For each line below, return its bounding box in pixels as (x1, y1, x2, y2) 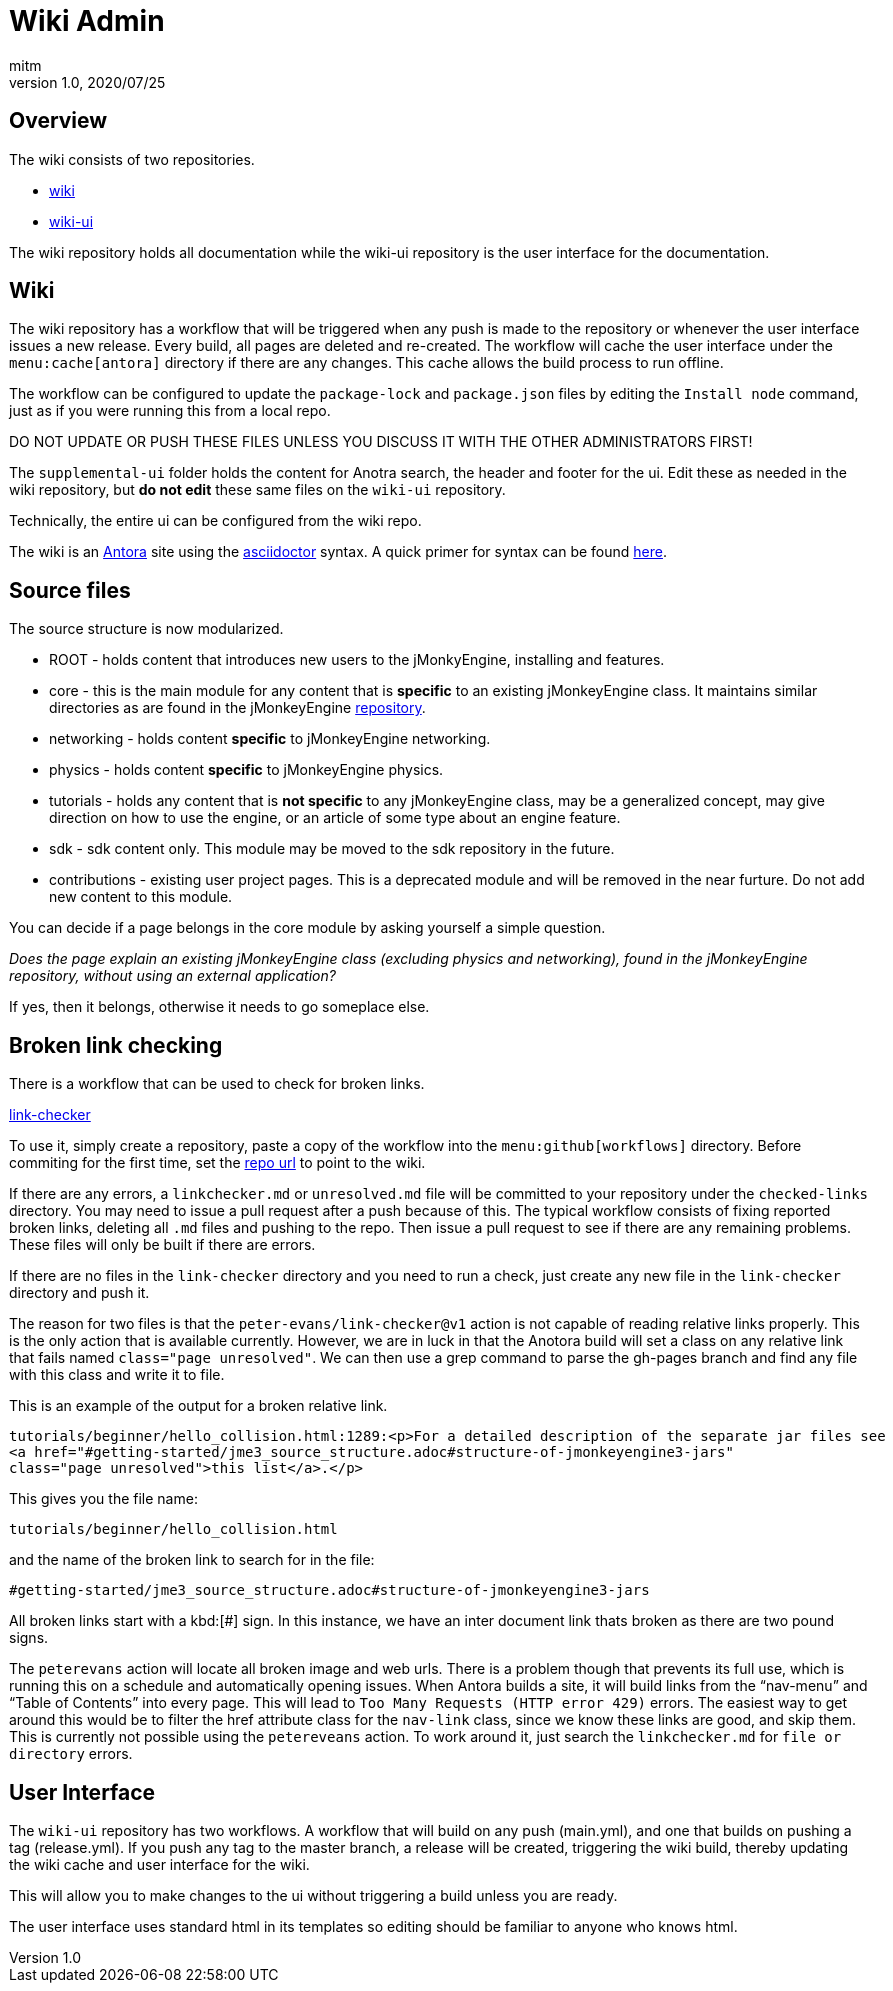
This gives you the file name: (9, 1490, 198, 1508)
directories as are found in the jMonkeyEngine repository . (49, 699, 426, 717)
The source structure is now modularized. (9, 620, 284, 638)
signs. (9, 1629, 49, 1647)
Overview (9, 108, 108, 134)
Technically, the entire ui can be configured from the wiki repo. (9, 512, 422, 530)
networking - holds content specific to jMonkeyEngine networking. (49, 730, 491, 748)
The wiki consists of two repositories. (9, 150, 255, 168)
